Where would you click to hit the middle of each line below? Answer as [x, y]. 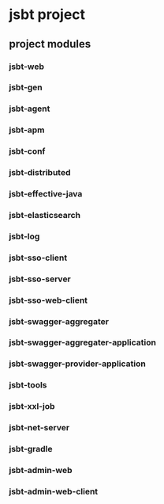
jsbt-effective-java [46, 194]
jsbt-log [24, 236]
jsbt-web [27, 67]
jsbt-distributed [40, 173]
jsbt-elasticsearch [45, 215]
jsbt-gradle [31, 449]
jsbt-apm [27, 130]
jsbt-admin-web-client [54, 491]
